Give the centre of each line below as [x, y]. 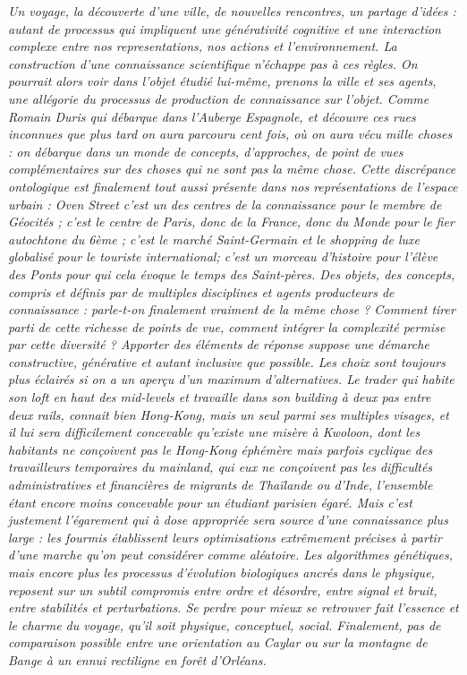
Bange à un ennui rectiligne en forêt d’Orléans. [137, 659]
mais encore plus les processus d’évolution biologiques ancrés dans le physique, [221, 572]
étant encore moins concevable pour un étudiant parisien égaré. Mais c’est [210, 502]
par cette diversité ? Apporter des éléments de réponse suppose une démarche [219, 344]
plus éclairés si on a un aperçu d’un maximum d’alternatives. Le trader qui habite [231, 379]
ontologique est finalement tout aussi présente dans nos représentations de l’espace [233, 186]
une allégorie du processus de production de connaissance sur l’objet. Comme [219, 98]
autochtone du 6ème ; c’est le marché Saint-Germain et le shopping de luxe [214, 239]
